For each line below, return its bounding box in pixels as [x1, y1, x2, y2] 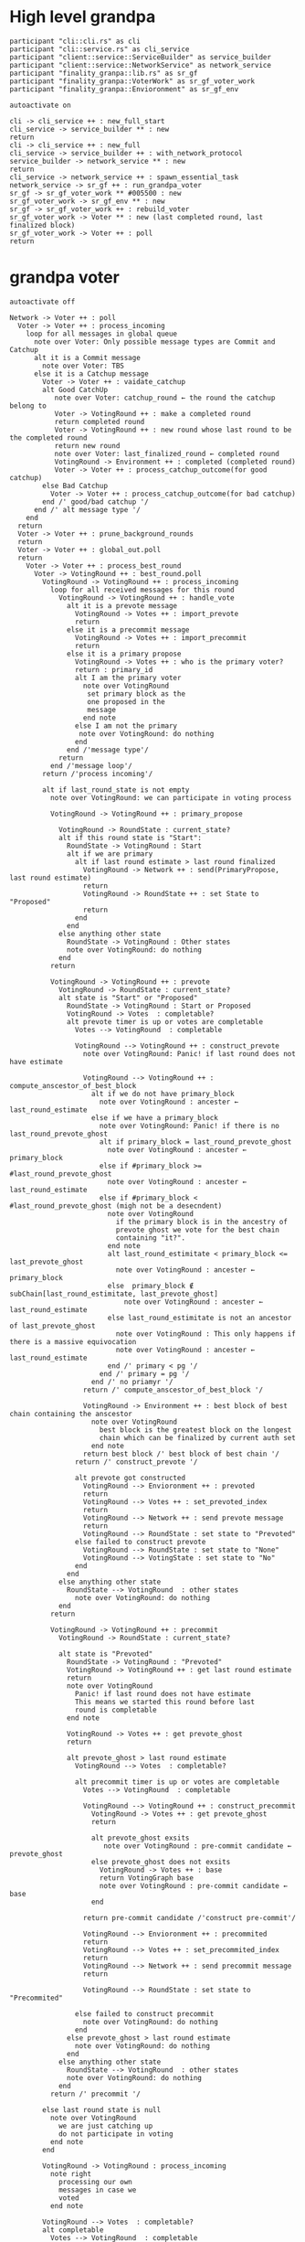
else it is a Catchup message [33, 368, 149, 379]
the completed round [9, 432, 89, 443]
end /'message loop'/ [49, 761, 132, 770]
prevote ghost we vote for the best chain [115, 1225, 280, 1234]
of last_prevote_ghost [9, 1321, 96, 1330]
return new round [54, 441, 121, 450]
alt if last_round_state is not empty [42, 785, 190, 795]
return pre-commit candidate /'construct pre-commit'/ [82, 1913, 297, 1922]
